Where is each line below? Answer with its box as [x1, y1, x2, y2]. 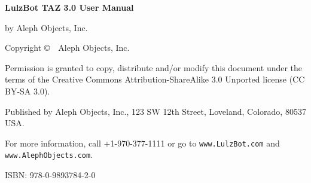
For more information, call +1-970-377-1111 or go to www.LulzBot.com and [5, 136, 280, 149]
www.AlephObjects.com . [5, 148, 93, 161]
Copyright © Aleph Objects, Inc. [5, 41, 130, 54]
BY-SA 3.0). [5, 84, 50, 97]
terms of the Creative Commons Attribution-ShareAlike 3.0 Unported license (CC [5, 73, 305, 86]
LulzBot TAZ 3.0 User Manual [5, 1, 134, 13]
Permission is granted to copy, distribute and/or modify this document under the [5, 61, 303, 74]
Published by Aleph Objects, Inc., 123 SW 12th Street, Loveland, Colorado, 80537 [5, 105, 306, 117]
